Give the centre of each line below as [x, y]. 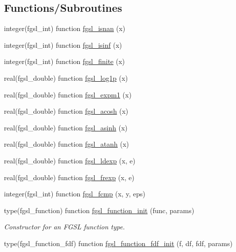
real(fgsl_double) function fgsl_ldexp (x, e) [70, 160]
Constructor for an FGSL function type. [65, 227]
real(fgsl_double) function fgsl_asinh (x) [66, 127]
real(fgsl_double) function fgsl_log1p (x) [66, 78]
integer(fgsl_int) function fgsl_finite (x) [65, 61]
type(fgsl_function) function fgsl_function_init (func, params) [99, 210]
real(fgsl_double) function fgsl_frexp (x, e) [69, 177]
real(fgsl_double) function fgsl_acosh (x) [66, 111]
